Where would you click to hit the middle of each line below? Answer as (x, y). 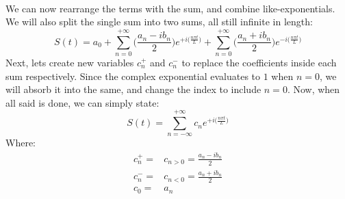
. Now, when (314, 89)
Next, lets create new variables (70, 62)
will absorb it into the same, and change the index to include (133, 89)
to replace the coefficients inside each (259, 62)
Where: (21, 143)
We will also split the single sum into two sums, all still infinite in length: (159, 22)
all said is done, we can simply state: (82, 102)
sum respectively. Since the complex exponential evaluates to (133, 76)
